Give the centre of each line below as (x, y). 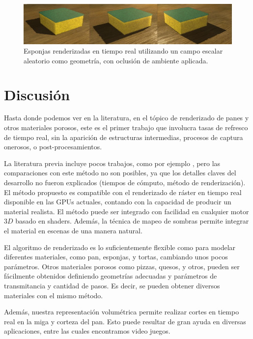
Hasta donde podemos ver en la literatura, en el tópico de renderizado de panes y (126, 118)
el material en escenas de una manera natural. (73, 230)
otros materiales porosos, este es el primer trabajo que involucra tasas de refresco (126, 127)
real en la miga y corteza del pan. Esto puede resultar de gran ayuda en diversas (125, 321)
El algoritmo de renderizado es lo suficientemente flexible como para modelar (120, 247)
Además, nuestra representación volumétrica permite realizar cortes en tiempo (122, 312)
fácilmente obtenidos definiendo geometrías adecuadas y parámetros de (111, 276)
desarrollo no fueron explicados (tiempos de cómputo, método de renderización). (125, 183)
